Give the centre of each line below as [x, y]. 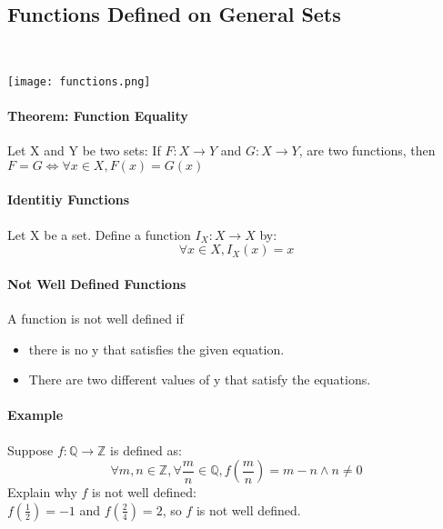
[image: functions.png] [79, 81]
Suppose [30, 449]
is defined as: [146, 449]
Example [35, 415]
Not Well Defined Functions [97, 283]
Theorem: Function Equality [98, 116]
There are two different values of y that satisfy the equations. [200, 379]
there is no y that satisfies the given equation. [156, 349]
